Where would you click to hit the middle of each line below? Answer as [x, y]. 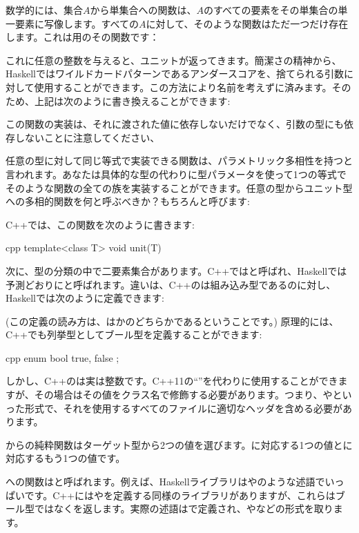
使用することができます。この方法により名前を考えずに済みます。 [183, 87]
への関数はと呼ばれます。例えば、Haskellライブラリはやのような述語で [165, 482]
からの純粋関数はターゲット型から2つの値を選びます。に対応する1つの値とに [179, 444]
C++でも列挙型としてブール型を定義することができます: [134, 335]
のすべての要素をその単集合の [271, 10]
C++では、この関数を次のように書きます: [100, 224]
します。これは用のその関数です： [83, 37]
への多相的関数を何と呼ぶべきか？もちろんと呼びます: [128, 201]
